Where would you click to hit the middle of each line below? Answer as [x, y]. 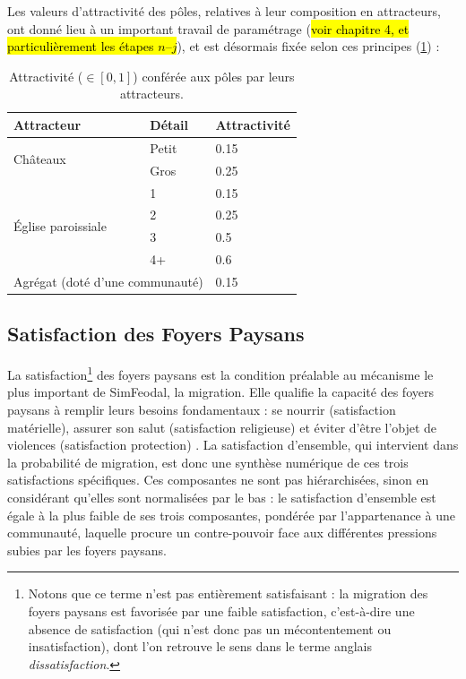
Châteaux [40, 159]
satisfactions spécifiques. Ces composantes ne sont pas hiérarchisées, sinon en [218, 480]
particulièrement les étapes [81, 46]
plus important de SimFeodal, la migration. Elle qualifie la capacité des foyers [220, 392]
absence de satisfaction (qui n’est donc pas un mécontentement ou [210, 628]
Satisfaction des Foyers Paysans [156, 334]
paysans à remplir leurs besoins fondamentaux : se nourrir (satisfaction [202, 410]
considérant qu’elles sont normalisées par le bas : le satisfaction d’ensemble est [222, 497]
